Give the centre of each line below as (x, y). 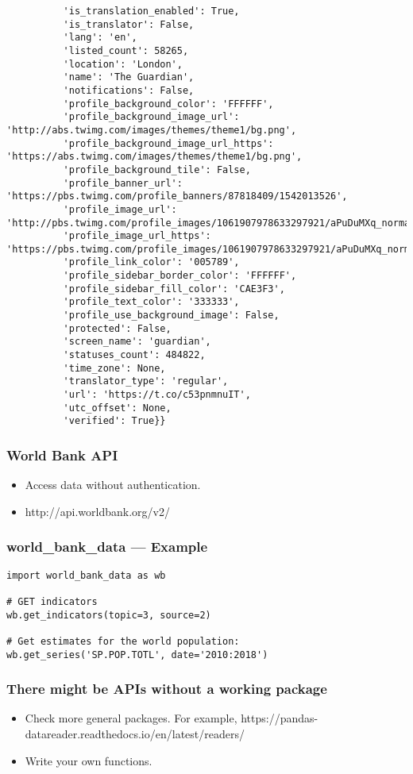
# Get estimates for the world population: (123, 641)
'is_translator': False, (129, 24)
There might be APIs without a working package (167, 689)
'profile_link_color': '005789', (151, 262)
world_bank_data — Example (107, 547)
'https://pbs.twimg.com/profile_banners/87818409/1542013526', (177, 196)
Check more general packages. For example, (131, 718)
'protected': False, (117, 328)
